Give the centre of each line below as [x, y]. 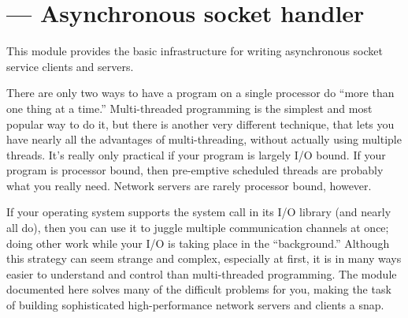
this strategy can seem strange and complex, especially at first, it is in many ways [204, 258]
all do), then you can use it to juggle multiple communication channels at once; [198, 228]
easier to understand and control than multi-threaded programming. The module [202, 273]
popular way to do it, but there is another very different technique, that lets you [200, 123]
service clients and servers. [70, 66]
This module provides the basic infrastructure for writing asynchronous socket [195, 51]
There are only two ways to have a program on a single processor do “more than [200, 93]
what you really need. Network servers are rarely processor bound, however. [189, 185]
